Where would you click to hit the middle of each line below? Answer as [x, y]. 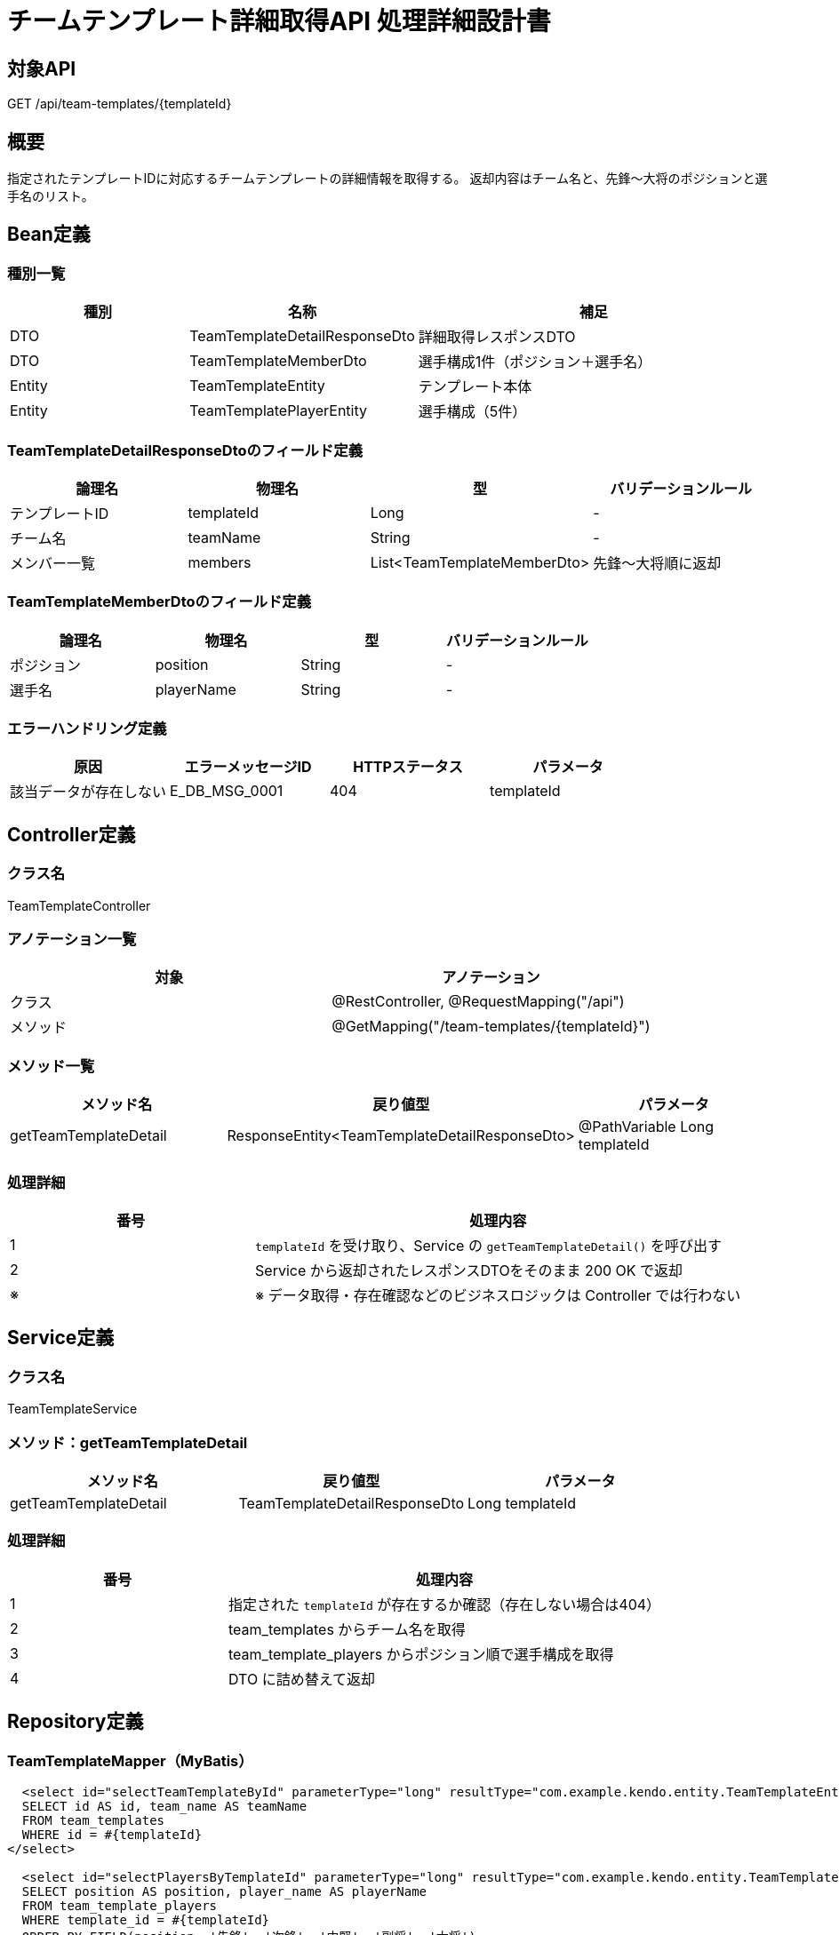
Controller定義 [72, 834]
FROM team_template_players [120, 1905]
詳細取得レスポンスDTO [497, 337]
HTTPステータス [408, 767]
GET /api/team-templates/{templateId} [120, 104]
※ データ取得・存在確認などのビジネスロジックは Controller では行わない [498, 1295]
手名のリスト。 [51, 196]
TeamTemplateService [72, 1409]
